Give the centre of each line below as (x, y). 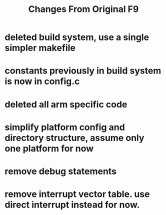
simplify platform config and (65, 127)
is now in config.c (42, 81)
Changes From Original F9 (83, 9)
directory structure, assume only (74, 138)
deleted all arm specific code (66, 104)
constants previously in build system (83, 71)
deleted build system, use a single (77, 37)
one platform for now (49, 148)
